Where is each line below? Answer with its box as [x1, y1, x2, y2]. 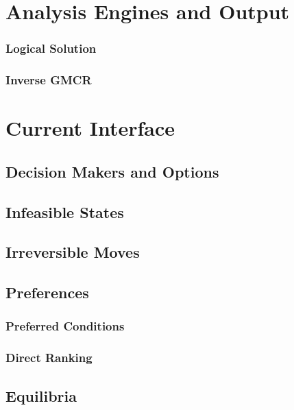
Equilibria [5, 385, 77, 406]
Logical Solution [5, 40, 97, 57]
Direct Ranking [5, 349, 93, 366]
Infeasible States [5, 201, 124, 222]
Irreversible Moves [5, 241, 140, 263]
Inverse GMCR [5, 71, 92, 88]
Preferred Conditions [5, 317, 125, 335]
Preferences [5, 282, 89, 303]
